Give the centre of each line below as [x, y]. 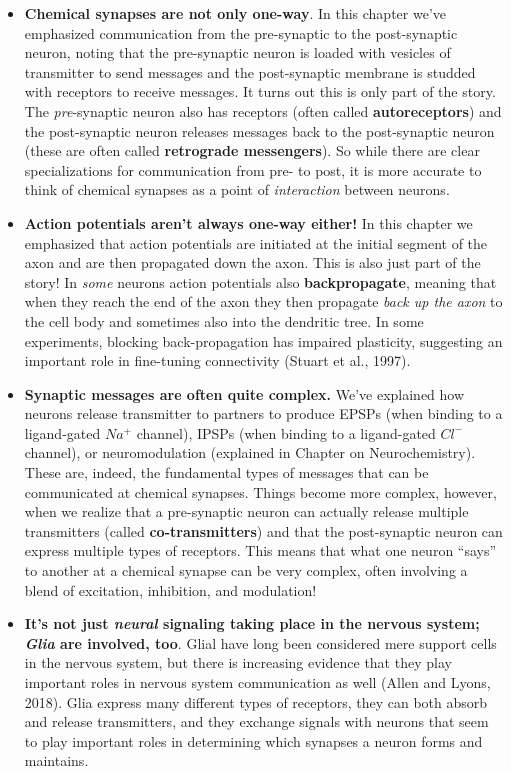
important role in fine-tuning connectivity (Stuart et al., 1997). [217, 360]
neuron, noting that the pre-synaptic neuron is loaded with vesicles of [237, 52]
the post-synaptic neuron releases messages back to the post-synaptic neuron [259, 130]
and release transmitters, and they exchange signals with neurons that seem [256, 721]
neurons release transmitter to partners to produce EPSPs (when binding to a [263, 413]
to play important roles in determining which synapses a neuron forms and [253, 740]
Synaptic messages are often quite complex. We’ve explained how [244, 393]
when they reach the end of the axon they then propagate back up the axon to [263, 301]
